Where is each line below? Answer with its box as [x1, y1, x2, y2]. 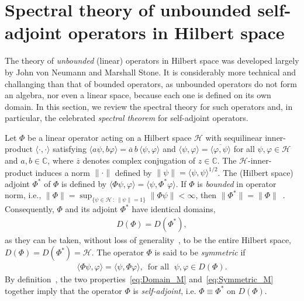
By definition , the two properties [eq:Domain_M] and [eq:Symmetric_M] [5, 273, 274, 285]
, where [47, 154, 74, 167]
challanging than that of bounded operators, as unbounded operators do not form [5, 77, 297, 89]
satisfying [53, 143, 87, 155]
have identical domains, [132, 203, 216, 215]
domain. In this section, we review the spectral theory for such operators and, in [5, 100, 293, 112]
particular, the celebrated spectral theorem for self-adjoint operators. [5, 112, 248, 124]
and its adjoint [65, 203, 118, 215]
